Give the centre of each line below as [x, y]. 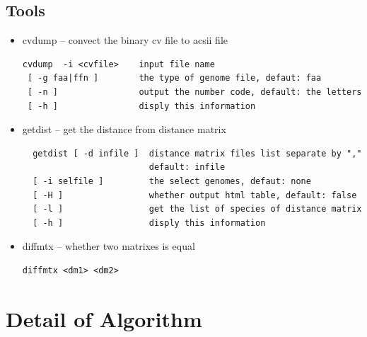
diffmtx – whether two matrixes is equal [109, 246]
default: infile [187, 167]
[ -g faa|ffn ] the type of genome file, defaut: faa [174, 78]
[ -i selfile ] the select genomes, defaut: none [172, 181]
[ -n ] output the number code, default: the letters [194, 92]
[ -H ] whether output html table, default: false [195, 195]
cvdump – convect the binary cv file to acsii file [125, 40]
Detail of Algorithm [104, 318]
